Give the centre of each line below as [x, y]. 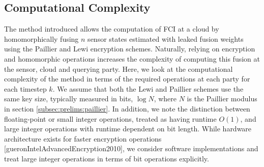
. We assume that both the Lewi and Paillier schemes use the [148, 88]
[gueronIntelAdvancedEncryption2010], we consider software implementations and [131, 148]
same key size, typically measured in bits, [69, 99]
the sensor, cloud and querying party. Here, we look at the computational [119, 68]
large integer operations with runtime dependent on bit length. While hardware [128, 129]
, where [165, 99]
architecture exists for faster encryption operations [83, 138]
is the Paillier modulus [222, 99]
